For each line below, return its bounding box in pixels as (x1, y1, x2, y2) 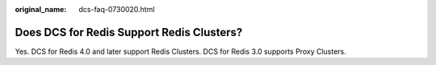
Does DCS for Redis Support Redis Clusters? (15, 25, 243, 39)
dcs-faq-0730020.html (78, 5, 155, 14)
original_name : (15, 5, 67, 14)
